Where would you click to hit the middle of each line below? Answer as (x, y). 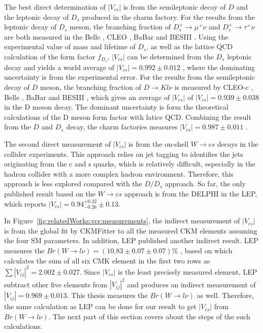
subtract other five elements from (56, 284)
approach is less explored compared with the (73, 184)
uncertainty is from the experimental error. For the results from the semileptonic (129, 77)
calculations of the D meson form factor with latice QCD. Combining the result (128, 116)
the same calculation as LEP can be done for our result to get (100, 306)
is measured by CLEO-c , (214, 87)
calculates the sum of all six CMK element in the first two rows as (107, 260)
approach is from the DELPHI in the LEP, (191, 193)
